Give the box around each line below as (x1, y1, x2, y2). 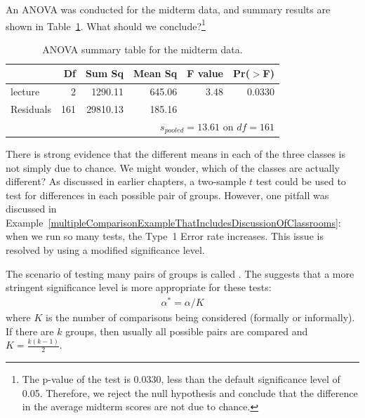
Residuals (11, 102, 51, 116)
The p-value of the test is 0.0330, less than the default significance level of (22, 372, 340, 386)
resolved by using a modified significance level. (6, 243, 205, 257)
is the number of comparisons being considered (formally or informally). (46, 309, 355, 324)
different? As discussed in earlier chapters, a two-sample (6, 174, 246, 189)
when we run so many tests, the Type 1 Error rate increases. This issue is (6, 229, 324, 243)
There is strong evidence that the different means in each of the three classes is (6, 146, 345, 161)
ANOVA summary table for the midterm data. (42, 41, 243, 56)
